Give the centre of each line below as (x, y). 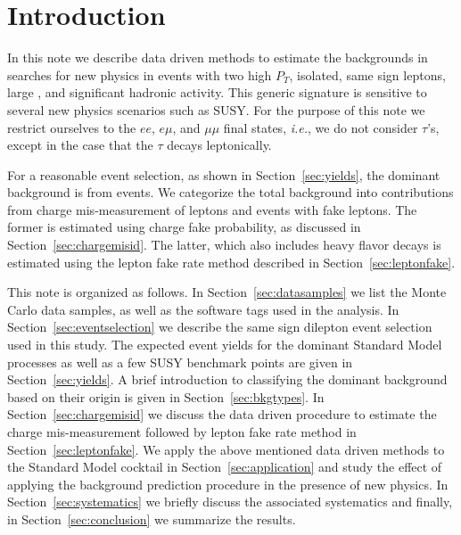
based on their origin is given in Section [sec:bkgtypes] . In (166, 396)
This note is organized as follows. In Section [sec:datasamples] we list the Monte (227, 292)
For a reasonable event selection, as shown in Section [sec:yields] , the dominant (224, 174)
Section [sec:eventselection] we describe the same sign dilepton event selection (220, 327)
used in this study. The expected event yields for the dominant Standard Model (225, 345)
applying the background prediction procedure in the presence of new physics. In (228, 484)
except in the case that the (80, 145)
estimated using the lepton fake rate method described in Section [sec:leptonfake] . (231, 262)
